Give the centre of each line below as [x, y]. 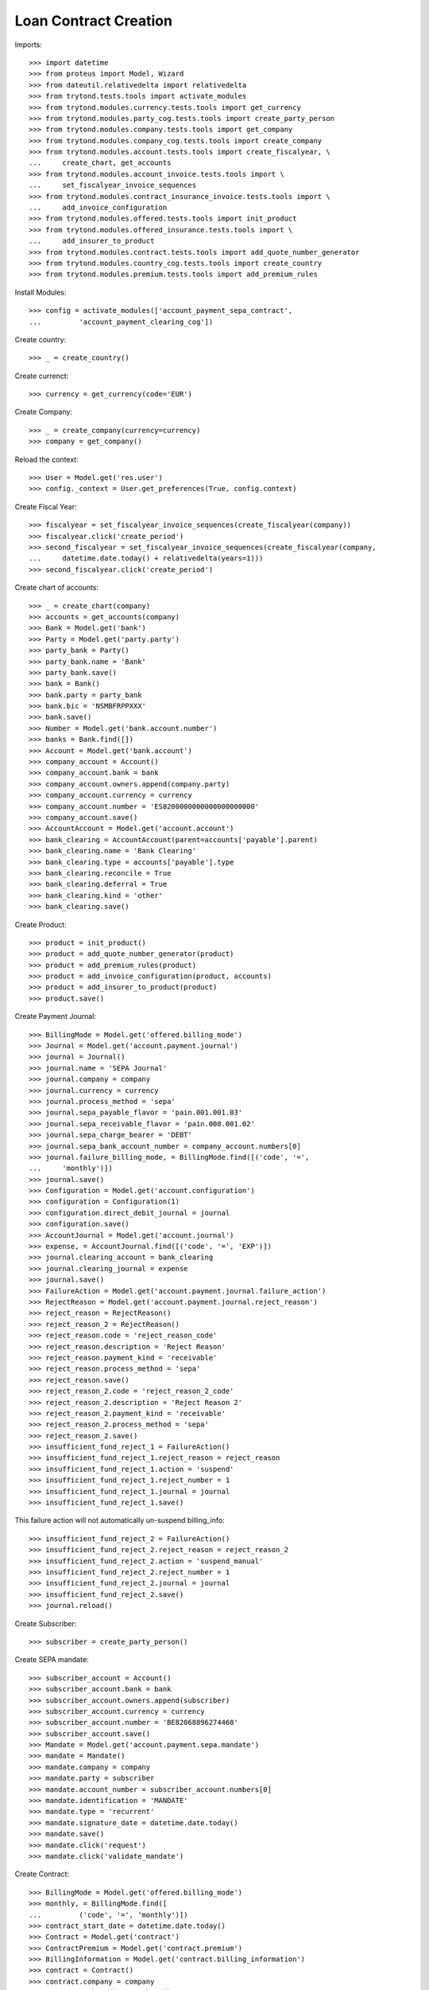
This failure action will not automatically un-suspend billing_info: [120, 1520]
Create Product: [41, 924]
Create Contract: [42, 1874]
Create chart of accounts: [57, 587]
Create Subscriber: [46, 1623]
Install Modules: [41, 292]
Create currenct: [42, 376]
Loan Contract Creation [93, 21]
